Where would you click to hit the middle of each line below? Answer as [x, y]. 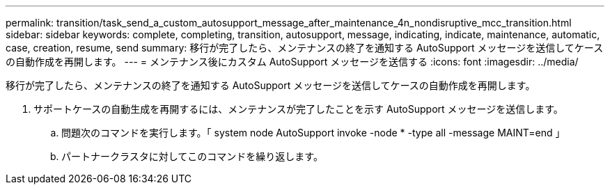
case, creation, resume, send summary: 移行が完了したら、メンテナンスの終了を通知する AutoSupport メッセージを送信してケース [305, 48]
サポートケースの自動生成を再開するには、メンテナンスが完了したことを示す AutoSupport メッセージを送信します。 [298, 109]
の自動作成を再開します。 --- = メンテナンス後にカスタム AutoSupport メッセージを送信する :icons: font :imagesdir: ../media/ [292, 62]
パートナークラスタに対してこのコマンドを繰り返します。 [192, 156]
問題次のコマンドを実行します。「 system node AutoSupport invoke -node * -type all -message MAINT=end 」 [313, 133]
